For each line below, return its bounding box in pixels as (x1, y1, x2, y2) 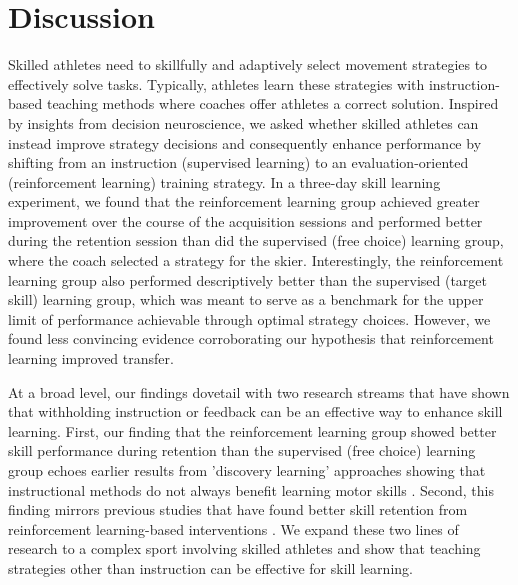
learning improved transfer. (8, 348, 174, 369)
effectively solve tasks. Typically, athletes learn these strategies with (8, 73, 425, 94)
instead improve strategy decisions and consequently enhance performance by (8, 132, 482, 153)
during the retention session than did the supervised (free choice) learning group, (8, 230, 504, 251)
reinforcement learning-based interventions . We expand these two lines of (8, 518, 459, 539)
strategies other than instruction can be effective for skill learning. (8, 557, 413, 578)
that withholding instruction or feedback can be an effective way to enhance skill (8, 401, 503, 422)
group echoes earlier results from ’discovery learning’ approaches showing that (8, 460, 486, 480)
